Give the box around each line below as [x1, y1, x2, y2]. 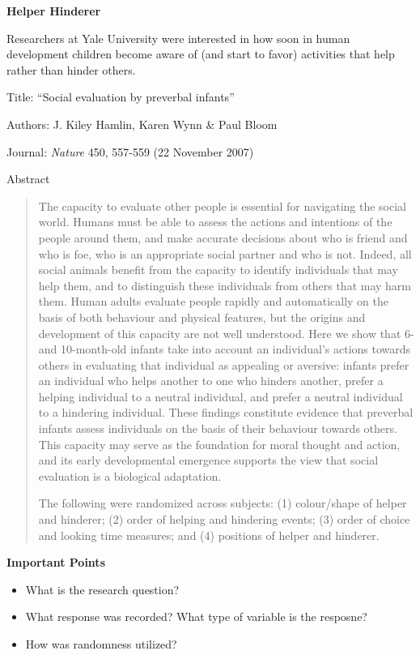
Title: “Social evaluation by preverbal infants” [6, 88, 235, 105]
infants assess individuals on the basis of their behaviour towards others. [38, 420, 397, 437]
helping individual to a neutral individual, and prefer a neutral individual [38, 387, 403, 405]
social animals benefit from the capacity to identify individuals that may [38, 261, 398, 278]
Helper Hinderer [6, 2, 101, 19]
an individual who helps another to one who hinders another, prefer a [38, 372, 384, 389]
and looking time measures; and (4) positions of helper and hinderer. [38, 526, 380, 543]
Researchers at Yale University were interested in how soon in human [6, 29, 350, 46]
